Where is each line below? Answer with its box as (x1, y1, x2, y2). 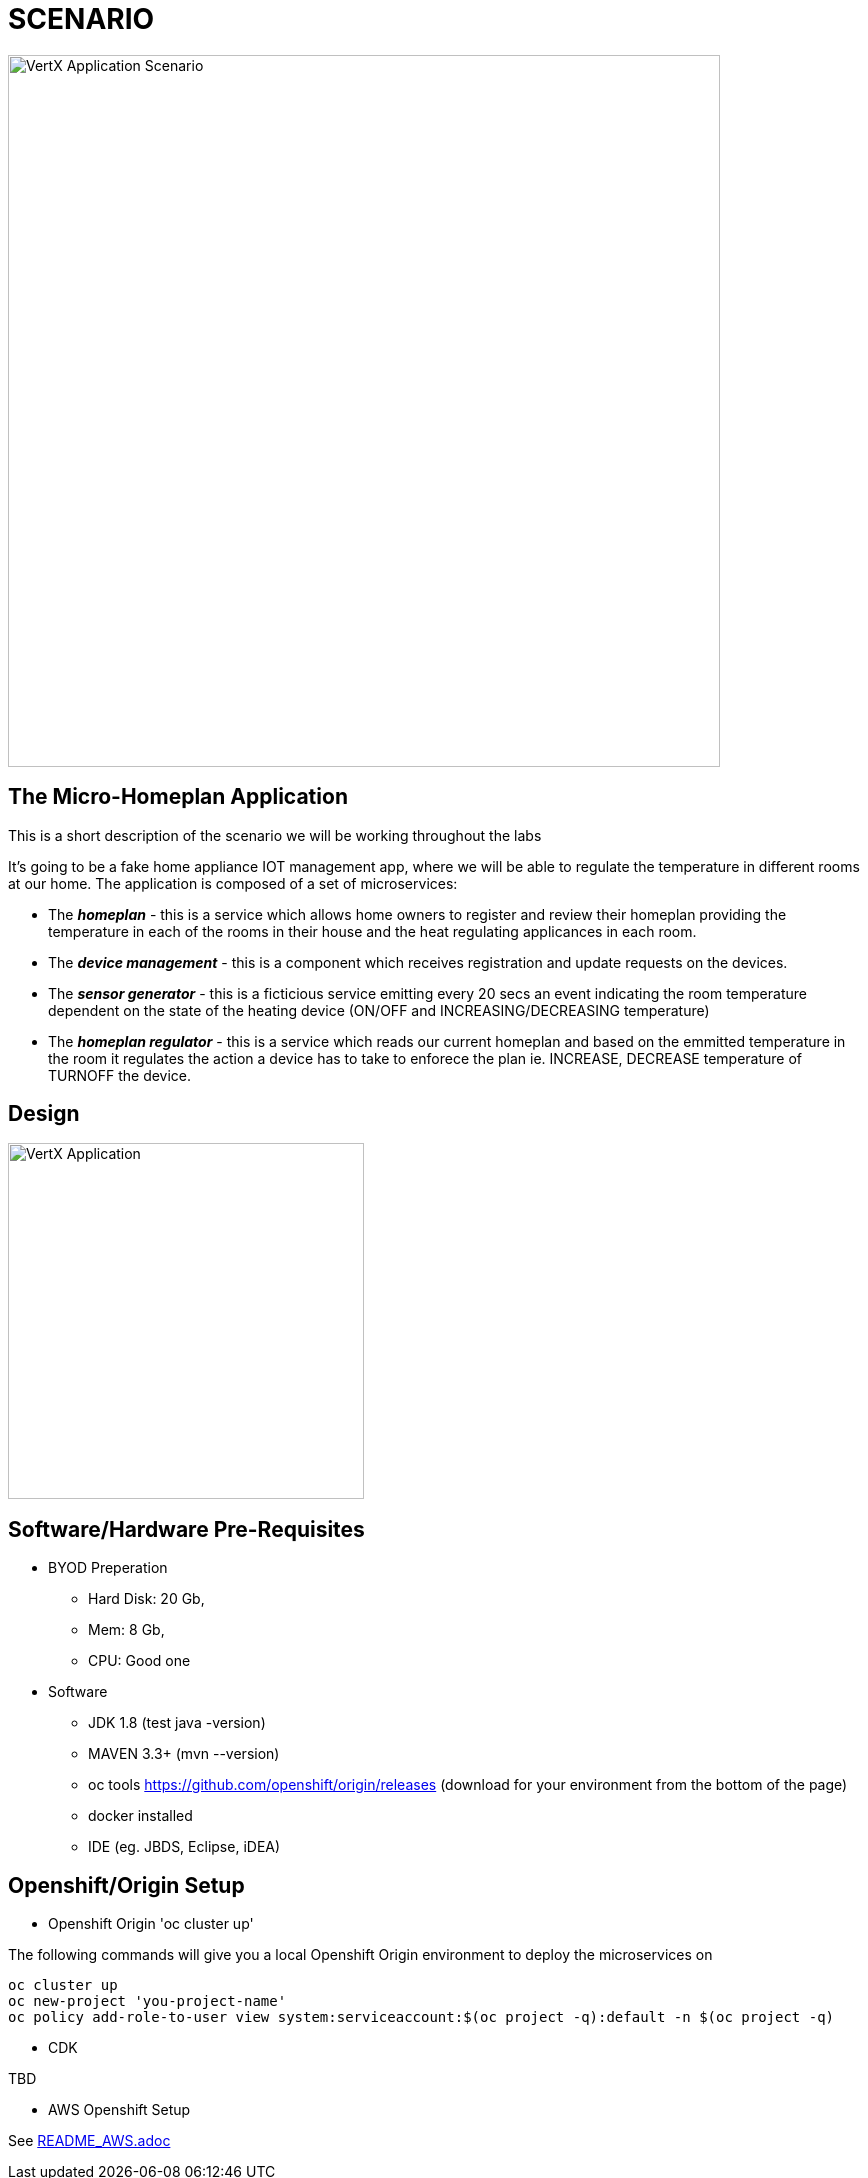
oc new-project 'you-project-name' (8, 1993, 287, 2010)
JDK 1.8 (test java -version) (88, 1714, 266, 1732)
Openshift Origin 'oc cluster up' (48, 1915, 254, 1933)
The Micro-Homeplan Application (8, 784, 348, 810)
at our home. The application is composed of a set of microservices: (8, 874, 458, 892)
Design (8, 1101, 80, 1127)
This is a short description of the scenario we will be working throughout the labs (8, 826, 542, 844)
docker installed (88, 1807, 193, 1825)
